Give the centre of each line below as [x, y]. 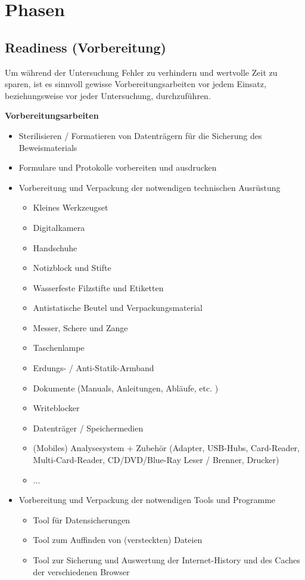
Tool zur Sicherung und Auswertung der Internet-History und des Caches [166, 560]
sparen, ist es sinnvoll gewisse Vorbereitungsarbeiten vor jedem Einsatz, [136, 84]
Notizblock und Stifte [72, 268]
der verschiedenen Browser [81, 571]
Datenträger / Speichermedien [88, 428]
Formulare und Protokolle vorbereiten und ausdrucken [118, 167]
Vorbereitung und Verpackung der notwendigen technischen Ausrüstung [150, 187]
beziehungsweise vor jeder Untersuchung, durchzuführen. [108, 95]
